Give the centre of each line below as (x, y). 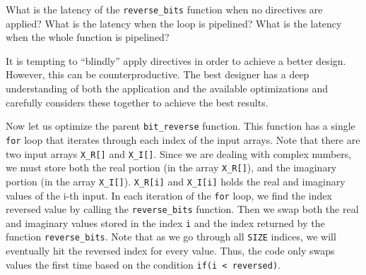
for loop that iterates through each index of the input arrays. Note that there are (183, 139)
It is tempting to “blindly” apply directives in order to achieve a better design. (176, 60)
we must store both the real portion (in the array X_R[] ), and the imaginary (171, 167)
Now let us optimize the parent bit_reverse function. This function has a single (181, 126)
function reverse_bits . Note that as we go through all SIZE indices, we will (171, 237)
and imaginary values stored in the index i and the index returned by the (165, 222)
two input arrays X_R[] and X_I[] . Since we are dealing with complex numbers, (179, 153)
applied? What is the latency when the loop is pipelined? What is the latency (174, 23)
